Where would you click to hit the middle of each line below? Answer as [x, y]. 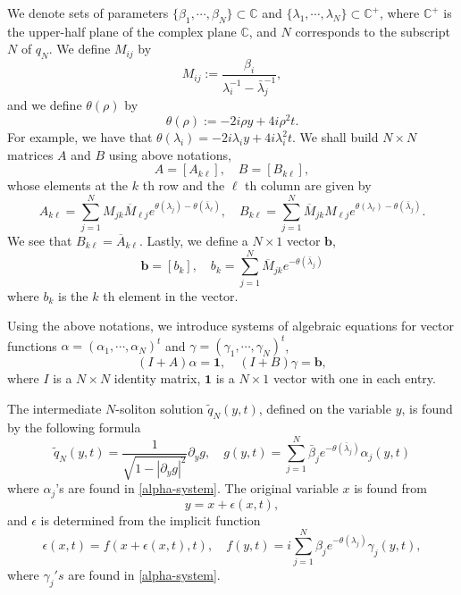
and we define [45, 105]
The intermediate [54, 408]
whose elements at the [68, 185]
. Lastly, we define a [193, 240]
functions [32, 345]
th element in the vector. [171, 295]
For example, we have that [80, 137]
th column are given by [308, 185]
